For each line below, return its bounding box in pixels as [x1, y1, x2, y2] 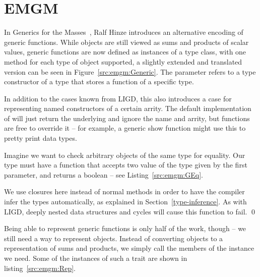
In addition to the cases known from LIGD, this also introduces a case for [4, 93, 232, 103]
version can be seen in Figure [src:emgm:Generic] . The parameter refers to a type [4, 66, 256, 77]
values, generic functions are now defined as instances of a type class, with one [4, 46, 246, 57]
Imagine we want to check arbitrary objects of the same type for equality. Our [4, 149, 245, 160]
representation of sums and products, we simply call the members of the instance [4, 243, 254, 253]
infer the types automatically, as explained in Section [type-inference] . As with [4, 196, 247, 207]
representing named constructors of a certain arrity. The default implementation [4, 103, 251, 114]
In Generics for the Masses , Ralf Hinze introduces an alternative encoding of [4, 27, 243, 37]
